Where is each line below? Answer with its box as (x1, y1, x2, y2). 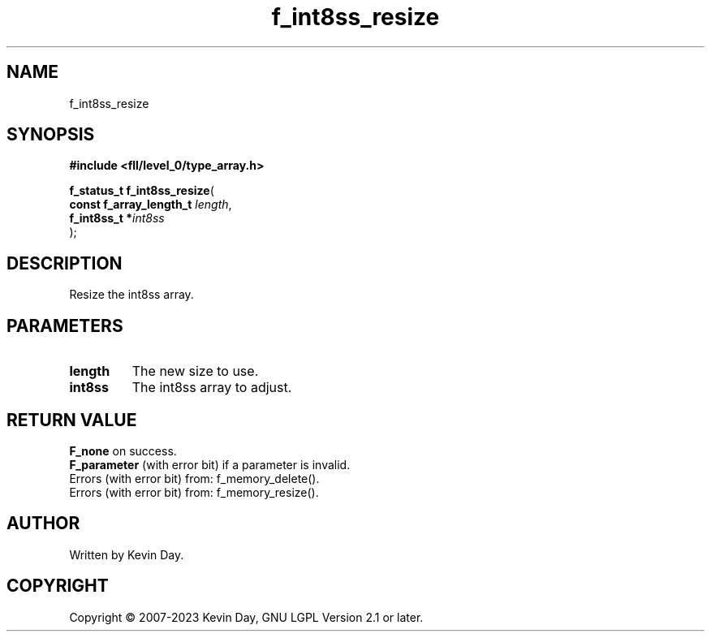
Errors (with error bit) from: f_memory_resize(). (69, 485, 319, 499)
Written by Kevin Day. (69, 547, 184, 562)
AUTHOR (6, 513, 80, 534)
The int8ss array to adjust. (131, 379, 292, 396)
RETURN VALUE (6, 409, 137, 430)
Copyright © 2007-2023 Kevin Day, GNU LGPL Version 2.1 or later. (69, 610, 424, 624)
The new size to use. (131, 363, 259, 380)
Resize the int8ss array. (69, 287, 194, 302)
